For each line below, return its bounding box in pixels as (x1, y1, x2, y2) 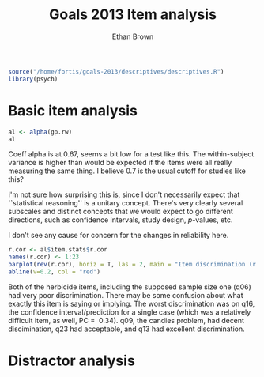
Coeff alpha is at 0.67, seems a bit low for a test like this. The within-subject (8, 149, 255, 159)
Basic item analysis (8, 101, 138, 119)
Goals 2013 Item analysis (48, 6, 217, 24)
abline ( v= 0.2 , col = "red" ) (8, 268, 101, 276)
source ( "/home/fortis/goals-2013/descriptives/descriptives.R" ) (8, 67, 224, 76)
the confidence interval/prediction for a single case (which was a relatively (8, 307, 251, 317)
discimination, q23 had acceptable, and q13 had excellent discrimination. (8, 324, 245, 334)
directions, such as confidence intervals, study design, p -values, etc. (8, 215, 233, 224)
